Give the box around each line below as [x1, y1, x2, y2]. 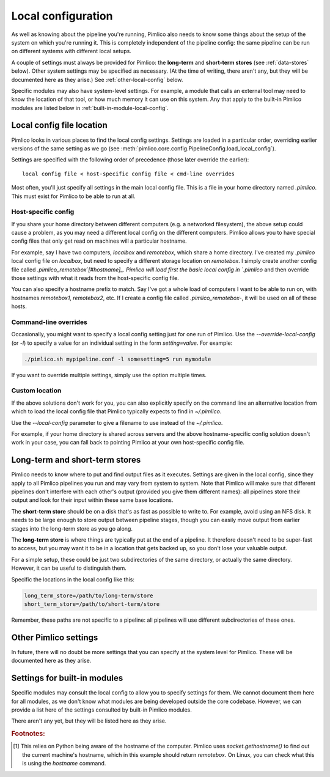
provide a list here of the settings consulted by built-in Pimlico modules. [11, 706, 193, 713]
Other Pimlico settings [11, 632, 98, 643]
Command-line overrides [11, 318, 88, 326]
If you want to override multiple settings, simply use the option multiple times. [11, 371, 207, 378]
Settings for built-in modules [11, 673, 123, 683]
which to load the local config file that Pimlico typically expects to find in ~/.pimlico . [11, 408, 222, 415]
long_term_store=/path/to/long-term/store [24, 592, 153, 599]
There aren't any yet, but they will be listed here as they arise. [11, 717, 167, 724]
